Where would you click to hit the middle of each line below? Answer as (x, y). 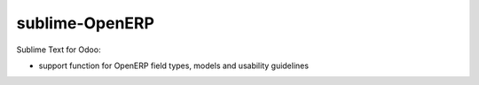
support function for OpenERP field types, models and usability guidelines (174, 66)
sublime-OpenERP (86, 23)
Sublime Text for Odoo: (59, 50)
